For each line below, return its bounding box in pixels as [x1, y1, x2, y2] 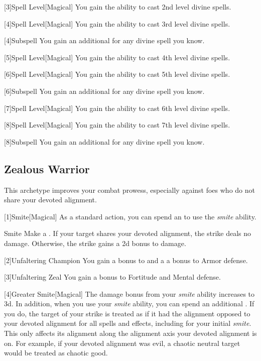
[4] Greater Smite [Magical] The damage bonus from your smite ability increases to [4, 288, 255, 299]
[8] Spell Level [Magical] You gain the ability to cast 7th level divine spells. [4, 119, 230, 130]
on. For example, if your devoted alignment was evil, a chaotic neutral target [4, 337, 240, 348]
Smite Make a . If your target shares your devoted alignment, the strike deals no [4, 228, 251, 238]
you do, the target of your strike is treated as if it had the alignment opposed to [4, 308, 250, 318]
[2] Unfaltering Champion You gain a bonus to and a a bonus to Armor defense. [4, 255, 248, 265]
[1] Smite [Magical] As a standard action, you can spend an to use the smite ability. [4, 211, 256, 221]
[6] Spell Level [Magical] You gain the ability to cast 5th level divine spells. [4, 69, 230, 79]
